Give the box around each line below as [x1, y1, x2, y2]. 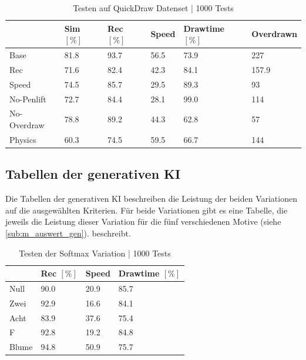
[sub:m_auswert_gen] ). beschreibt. [5, 226, 131, 239]
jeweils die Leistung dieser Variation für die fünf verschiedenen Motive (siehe [5, 215, 281, 228]
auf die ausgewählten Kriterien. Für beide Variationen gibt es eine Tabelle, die [5, 204, 288, 216]
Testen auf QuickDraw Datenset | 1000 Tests [73, 2, 234, 14]
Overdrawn [251, 28, 297, 40]
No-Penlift [9, 92, 46, 105]
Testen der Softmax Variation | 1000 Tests [19, 246, 171, 259]
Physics [9, 133, 36, 145]
